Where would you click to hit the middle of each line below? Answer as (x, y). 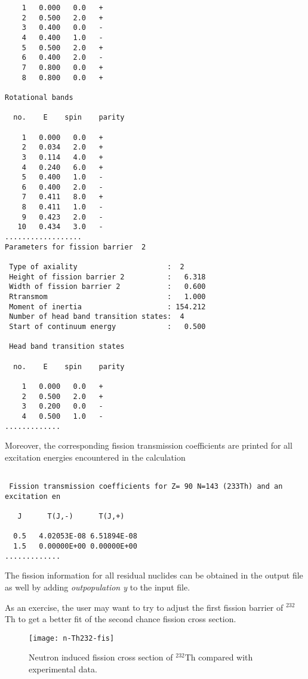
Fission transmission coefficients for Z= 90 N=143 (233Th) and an (146, 487)
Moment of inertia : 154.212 (107, 307)
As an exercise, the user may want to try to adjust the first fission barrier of (144, 607)
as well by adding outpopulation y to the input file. (98, 587)
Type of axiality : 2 (97, 267)
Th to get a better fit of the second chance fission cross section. (121, 619)
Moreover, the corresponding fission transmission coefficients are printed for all (149, 445)
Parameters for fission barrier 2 (76, 247)
